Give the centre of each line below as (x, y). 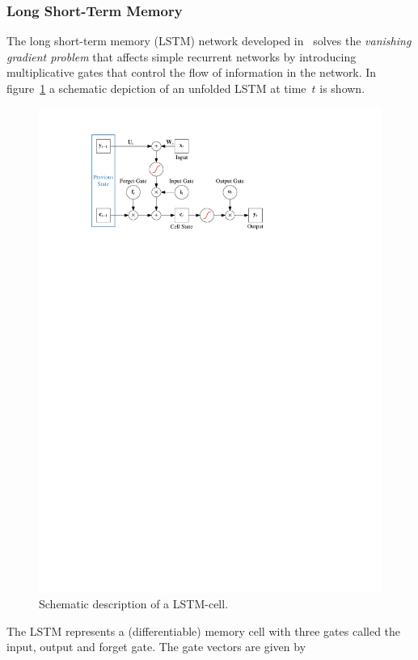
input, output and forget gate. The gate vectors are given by (156, 647)
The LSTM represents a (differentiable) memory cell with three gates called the (204, 631)
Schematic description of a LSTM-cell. (134, 604)
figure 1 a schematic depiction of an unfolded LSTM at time (156, 88)
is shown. (342, 88)
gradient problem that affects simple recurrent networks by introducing (182, 56)
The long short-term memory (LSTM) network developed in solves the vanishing (209, 41)
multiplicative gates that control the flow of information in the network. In (192, 72)
